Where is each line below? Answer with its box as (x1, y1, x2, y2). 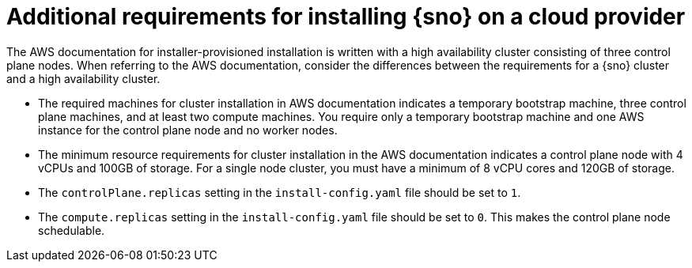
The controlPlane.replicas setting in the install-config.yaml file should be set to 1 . (38, 185, 521, 199)
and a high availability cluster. (6, 71, 161, 85)
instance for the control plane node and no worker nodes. (38, 123, 338, 137)
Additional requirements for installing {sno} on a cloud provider (6, 3, 686, 30)
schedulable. (38, 223, 105, 237)
